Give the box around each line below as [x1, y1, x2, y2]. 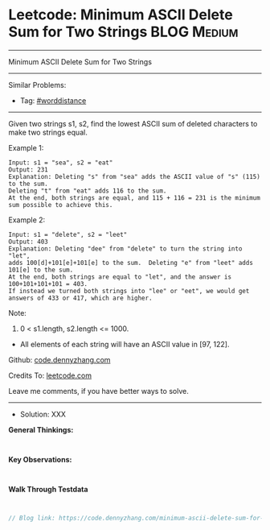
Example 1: [8, 143, 44, 152]
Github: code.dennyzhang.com [8, 354, 111, 364]
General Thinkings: [8, 424, 74, 434]
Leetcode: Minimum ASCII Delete [8, 6, 233, 24]
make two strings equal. [8, 127, 88, 137]
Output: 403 [8, 238, 48, 246]
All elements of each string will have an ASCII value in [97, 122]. [19, 339, 230, 349]
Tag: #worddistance [19, 95, 87, 106]
